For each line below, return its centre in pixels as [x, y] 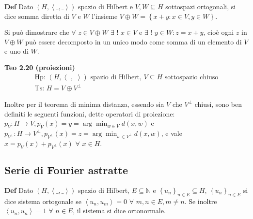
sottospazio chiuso [191, 77]
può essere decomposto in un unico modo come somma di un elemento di [134, 41]
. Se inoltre [201, 201]
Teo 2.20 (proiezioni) [40, 67]
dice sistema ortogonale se [43, 201]
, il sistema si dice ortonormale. [119, 211]
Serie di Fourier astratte [66, 170]
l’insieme [105, 16]
